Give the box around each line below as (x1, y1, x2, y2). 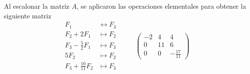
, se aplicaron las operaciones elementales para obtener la (77, 1, 246, 11)
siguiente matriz (4, 10, 51, 20)
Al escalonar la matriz (4, 1, 70, 11)
